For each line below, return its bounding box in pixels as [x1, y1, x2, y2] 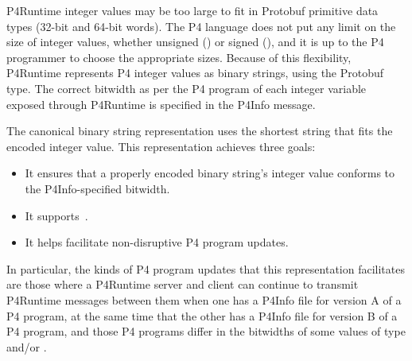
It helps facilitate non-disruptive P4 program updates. [25, 234, 289, 250]
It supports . [25, 207, 88, 223]
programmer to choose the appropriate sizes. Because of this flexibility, [6, 49, 352, 65]
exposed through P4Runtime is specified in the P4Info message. [6, 95, 316, 112]
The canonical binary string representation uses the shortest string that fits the [6, 122, 393, 139]
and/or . [6, 338, 47, 355]
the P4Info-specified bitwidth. [25, 180, 170, 196]
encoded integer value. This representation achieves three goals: [6, 138, 316, 154]
